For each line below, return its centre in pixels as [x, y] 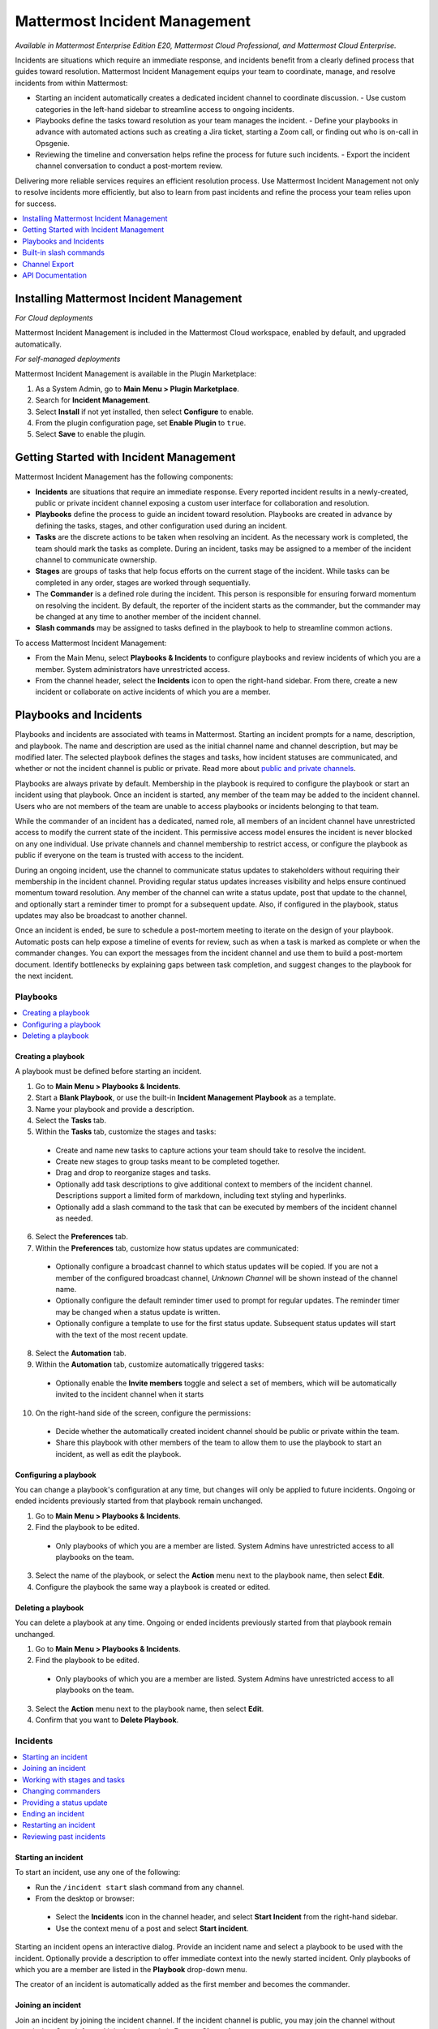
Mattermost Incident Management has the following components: [124, 477]
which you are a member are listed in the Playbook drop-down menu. [131, 1969]
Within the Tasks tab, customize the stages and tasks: [126, 1131]
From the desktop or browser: [85, 1898]
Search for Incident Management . [92, 400]
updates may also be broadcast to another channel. [101, 915]
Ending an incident [54, 1814]
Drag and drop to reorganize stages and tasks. [133, 1173]
